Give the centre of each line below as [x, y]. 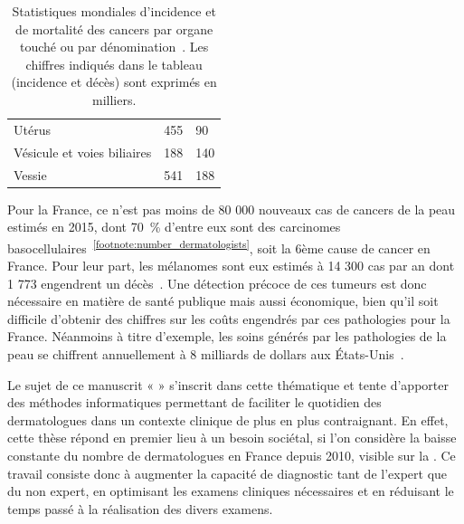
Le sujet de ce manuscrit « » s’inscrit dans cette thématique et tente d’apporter [228, 384]
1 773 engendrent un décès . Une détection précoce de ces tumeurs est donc [217, 283]
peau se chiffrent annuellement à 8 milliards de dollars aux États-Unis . [206, 354]
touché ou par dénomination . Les [114, 47]
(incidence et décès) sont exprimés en [114, 82]
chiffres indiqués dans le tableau [114, 64]
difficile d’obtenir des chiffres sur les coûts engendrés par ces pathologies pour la [229, 318]
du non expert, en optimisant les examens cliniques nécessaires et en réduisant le [231, 491]
